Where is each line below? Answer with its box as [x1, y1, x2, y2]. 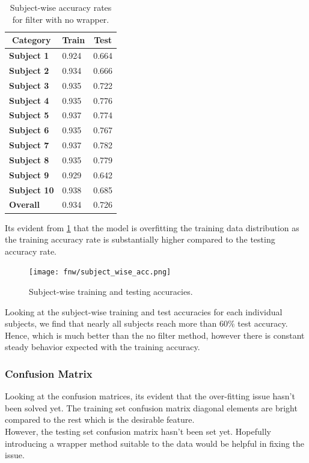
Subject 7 [9, 139, 49, 151]
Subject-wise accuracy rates [10, 1, 112, 13]
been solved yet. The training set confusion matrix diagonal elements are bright [5, 401, 298, 414]
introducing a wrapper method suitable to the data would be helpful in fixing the [5, 437, 305, 449]
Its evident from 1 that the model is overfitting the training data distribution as [5, 221, 299, 234]
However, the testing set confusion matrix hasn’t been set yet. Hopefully [5, 425, 272, 437]
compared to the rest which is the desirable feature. [5, 413, 195, 426]
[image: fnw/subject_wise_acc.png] [29, 268, 171, 277]
